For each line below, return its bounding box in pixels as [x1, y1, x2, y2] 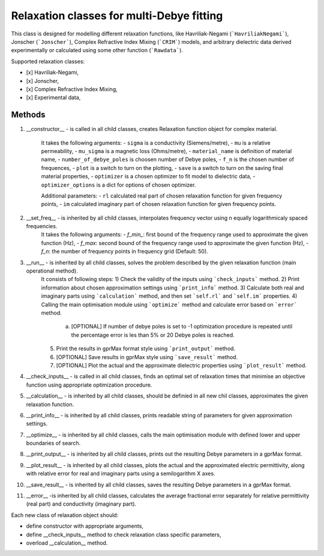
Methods [11, 110, 46, 120]
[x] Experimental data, [26, 94, 81, 101]
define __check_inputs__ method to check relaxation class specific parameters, [26, 531, 221, 538]
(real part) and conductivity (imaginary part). [26, 500, 137, 507]
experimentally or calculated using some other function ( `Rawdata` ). [11, 47, 183, 54]
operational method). [26, 267, 78, 274]
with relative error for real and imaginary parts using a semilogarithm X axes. [26, 470, 215, 477]
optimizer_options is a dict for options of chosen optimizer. [41, 181, 196, 189]
